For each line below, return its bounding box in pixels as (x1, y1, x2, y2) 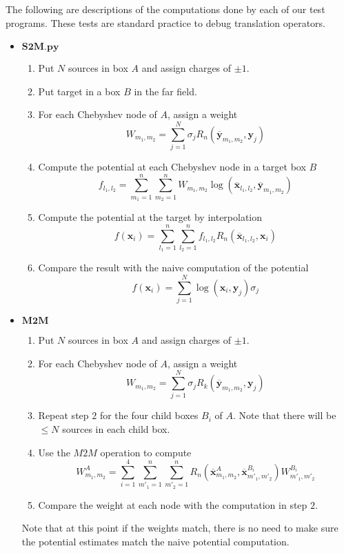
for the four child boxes (99, 408, 199, 423)
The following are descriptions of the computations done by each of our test (6, 2, 325, 16)
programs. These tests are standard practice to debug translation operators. (6, 15, 326, 30)
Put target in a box (38, 84, 121, 98)
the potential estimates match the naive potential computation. (21, 534, 290, 548)
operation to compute (100, 445, 192, 459)
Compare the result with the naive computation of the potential (38, 260, 309, 275)
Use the (38, 445, 70, 459)
